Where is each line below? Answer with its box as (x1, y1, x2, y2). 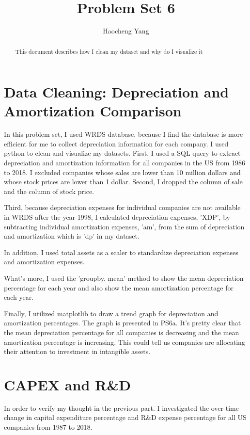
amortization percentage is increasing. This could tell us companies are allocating (4, 337, 245, 347)
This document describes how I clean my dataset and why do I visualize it (15, 47, 203, 55)
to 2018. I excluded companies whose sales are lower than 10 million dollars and (4, 167, 241, 177)
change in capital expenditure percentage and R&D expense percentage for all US (4, 412, 247, 422)
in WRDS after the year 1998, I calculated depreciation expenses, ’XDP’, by (4, 212, 230, 222)
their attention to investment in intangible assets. (4, 346, 151, 356)
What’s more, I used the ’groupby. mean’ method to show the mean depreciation (4, 273, 244, 283)
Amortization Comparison (4, 101, 182, 121)
